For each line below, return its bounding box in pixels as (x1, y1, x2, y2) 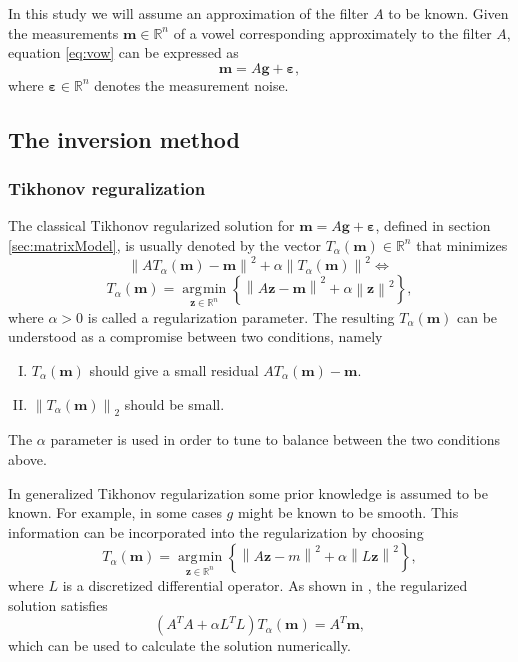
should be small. (124, 393, 225, 414)
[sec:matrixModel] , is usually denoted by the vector (8, 234, 321, 255)
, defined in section (375, 215, 491, 236)
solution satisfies (8, 594, 108, 615)
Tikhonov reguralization (8, 176, 206, 201)
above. (8, 449, 47, 470)
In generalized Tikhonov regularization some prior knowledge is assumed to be (8, 482, 488, 503)
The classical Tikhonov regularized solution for (8, 215, 295, 236)
